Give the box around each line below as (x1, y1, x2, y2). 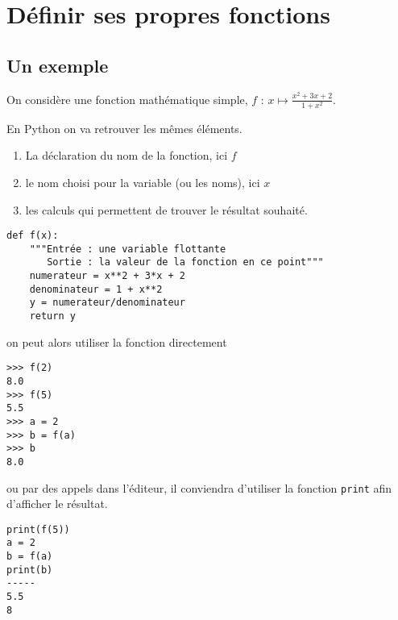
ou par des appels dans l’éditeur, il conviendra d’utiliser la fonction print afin (6, 479, 392, 496)
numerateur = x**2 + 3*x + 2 (29, 270, 185, 282)
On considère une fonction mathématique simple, (6, 90, 248, 107)
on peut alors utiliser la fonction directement (6, 333, 227, 350)
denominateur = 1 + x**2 (29, 283, 163, 295)
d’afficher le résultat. (6, 495, 108, 512)
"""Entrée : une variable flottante (29, 243, 226, 255)
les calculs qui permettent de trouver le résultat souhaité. (25, 201, 308, 218)
